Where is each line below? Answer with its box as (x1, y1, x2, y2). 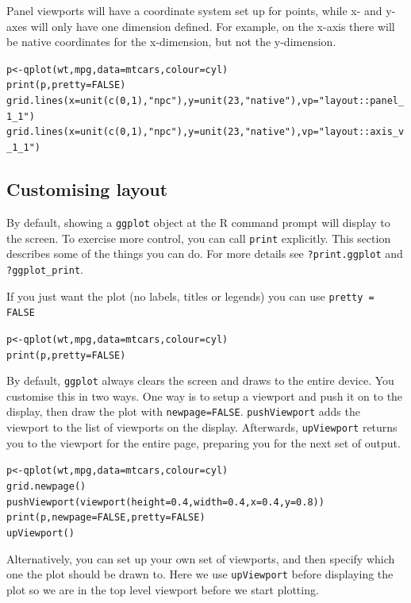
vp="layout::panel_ (302, 95, 405, 107)
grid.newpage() (6, 480, 86, 492)
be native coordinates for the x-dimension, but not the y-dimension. (6, 33, 336, 50)
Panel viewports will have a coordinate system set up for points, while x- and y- (6, 2, 396, 18)
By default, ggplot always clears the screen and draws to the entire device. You (6, 372, 394, 389)
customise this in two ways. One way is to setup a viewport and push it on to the (6, 387, 403, 404)
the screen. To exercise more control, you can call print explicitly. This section (6, 229, 391, 246)
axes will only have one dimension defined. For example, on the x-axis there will (6, 17, 395, 34)
